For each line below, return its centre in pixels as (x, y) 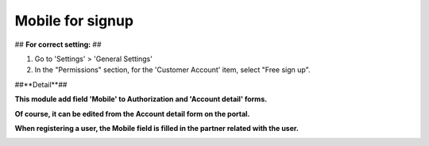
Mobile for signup (74, 21)
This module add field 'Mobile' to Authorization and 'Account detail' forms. (141, 99)
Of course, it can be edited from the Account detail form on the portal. (132, 113)
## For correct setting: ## (58, 44)
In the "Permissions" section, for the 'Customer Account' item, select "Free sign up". (172, 70)
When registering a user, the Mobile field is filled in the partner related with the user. (157, 128)
